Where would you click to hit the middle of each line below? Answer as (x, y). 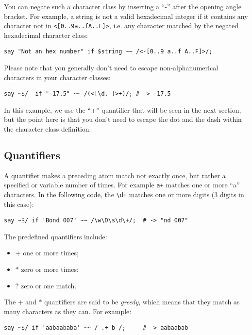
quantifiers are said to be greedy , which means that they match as (142, 302)
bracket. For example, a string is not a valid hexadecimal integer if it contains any (126, 16)
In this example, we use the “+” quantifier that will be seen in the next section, (123, 109)
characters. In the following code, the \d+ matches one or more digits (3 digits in (124, 194)
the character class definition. (48, 129)
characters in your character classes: (57, 77)
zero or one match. (49, 285)
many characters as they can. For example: (68, 311)
